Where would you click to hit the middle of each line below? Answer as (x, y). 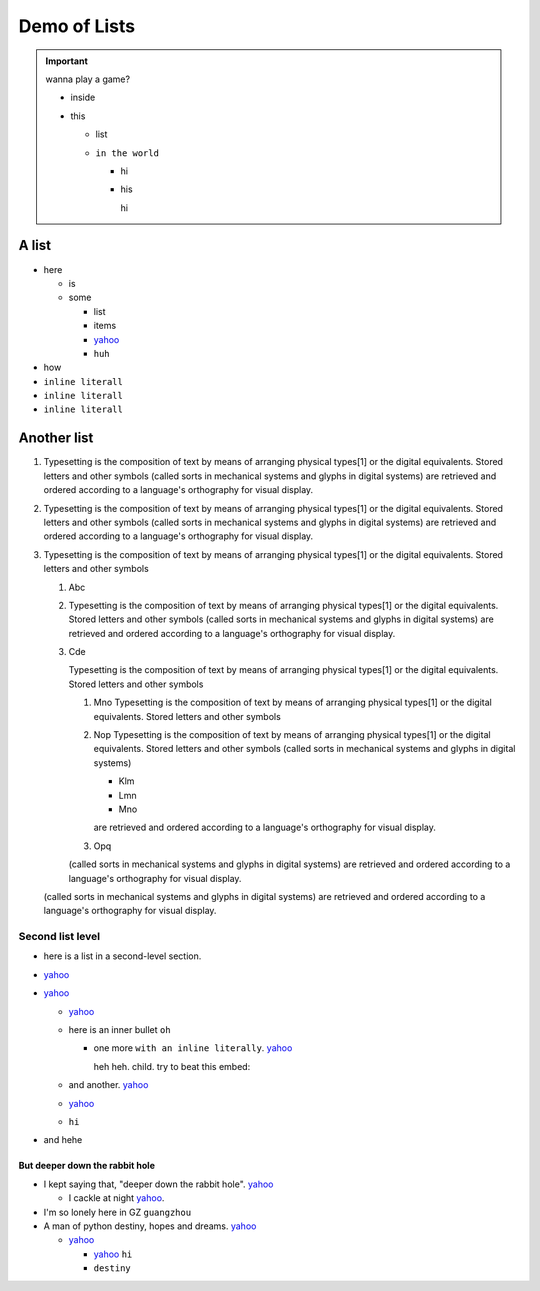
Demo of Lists (77, 26)
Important (67, 61)
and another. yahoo (108, 1085)
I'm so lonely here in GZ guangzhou (117, 1212)
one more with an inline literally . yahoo (193, 1048)
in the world (127, 153)
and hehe (63, 1140)
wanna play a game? (87, 79)
